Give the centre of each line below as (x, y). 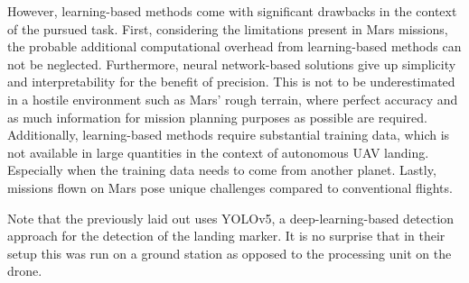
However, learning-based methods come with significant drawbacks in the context (232, 11)
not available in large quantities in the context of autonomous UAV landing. (218, 152)
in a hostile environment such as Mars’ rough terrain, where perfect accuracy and (233, 99)
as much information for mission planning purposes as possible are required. (217, 117)
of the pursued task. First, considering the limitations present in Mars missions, (228, 28)
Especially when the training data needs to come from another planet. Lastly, (222, 170)
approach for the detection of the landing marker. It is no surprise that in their (226, 236)
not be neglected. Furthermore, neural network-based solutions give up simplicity (232, 64)
